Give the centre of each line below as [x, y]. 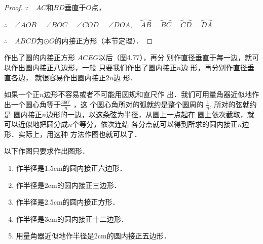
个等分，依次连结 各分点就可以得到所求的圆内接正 [155, 124]
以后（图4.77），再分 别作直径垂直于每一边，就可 [179, 57]
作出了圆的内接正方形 [40, 57]
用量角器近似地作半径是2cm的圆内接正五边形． [93, 236]
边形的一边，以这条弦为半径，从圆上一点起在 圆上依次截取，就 [150, 114]
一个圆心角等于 [36, 104]
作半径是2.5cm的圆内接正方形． [68, 202]
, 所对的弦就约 [233, 104]
